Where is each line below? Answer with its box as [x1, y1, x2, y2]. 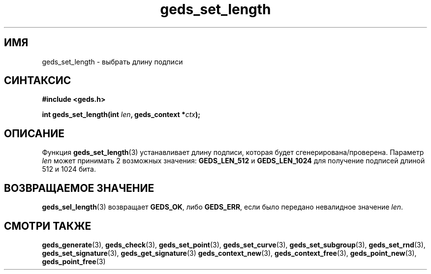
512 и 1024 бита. [42, 165, 96, 174]
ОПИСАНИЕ [4, 127, 64, 140]
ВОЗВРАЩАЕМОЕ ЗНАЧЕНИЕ [4, 182, 154, 194]
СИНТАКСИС [4, 74, 71, 87]
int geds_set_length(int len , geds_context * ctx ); [42, 110, 201, 119]
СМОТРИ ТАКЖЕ [4, 219, 92, 232]
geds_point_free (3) [42, 257, 106, 266]
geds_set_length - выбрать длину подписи [42, 57, 183, 66]
